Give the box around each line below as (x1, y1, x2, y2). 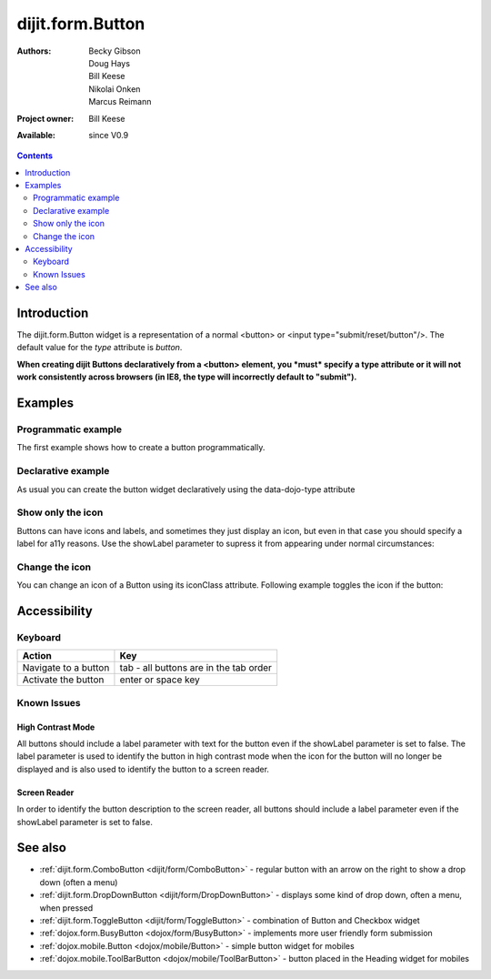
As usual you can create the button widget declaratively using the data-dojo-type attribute (16, 483, 356, 495)
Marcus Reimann (88, 96, 152, 107)
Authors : (16, 45, 52, 56)
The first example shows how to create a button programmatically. (16, 442, 266, 453)
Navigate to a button (22, 661, 110, 674)
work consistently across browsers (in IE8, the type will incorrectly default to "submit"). (16, 371, 357, 382)
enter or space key (119, 673, 200, 686)
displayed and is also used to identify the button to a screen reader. (16, 763, 270, 774)
